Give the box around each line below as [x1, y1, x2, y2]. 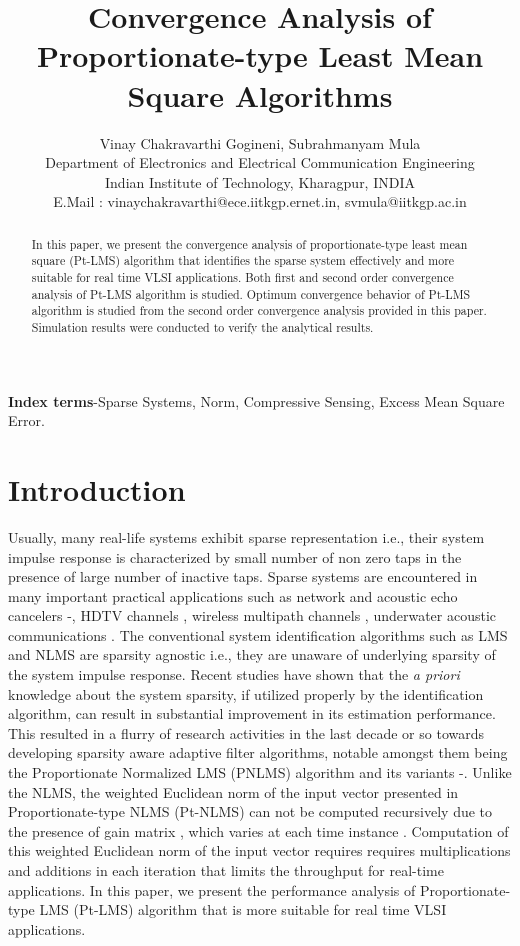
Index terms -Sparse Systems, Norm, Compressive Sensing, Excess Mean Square [8, 390, 505, 411]
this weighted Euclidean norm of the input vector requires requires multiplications [8, 840, 511, 861]
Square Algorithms [127, 74, 393, 115]
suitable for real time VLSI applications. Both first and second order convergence [31, 268, 454, 285]
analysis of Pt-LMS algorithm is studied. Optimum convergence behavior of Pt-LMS [31, 285, 471, 302]
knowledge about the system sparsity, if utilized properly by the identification [8, 683, 484, 704]
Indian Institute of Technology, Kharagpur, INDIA [105, 171, 415, 192]
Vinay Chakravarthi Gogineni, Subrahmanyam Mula [99, 132, 421, 153]
